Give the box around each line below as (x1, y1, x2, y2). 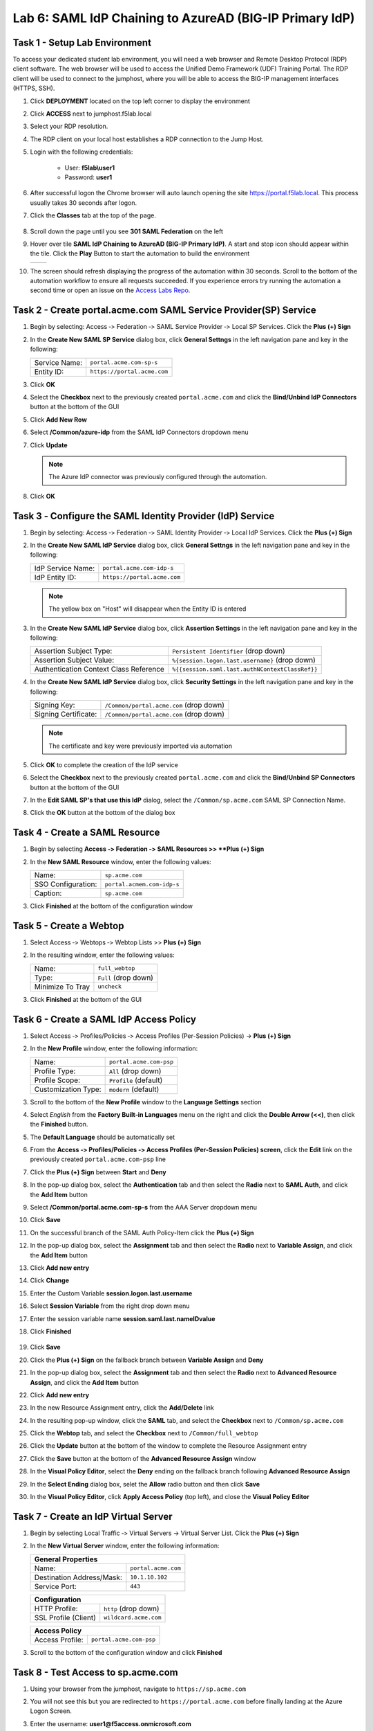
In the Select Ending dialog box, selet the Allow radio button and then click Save (30, 1480, 260, 1488)
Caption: (34, 888, 62, 898)
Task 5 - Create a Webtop (12, 920, 124, 931)
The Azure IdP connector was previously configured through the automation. (48, 473, 267, 481)
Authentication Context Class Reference (34, 665, 165, 674)
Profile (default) (108, 1075, 163, 1085)
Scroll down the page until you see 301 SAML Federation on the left (30, 227, 224, 235)
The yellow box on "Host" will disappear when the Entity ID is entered (48, 604, 247, 613)
